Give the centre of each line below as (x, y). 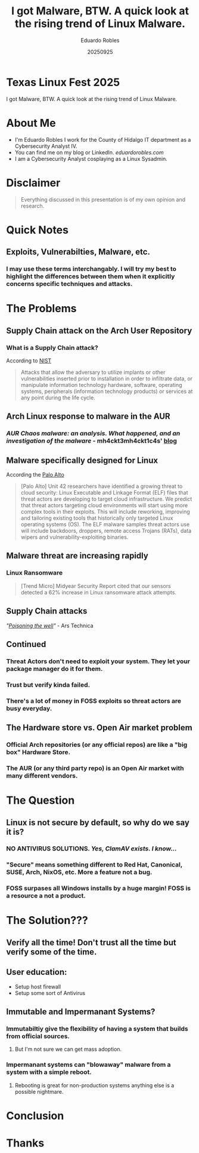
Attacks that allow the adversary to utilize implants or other (93, 372)
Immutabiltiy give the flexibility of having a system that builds (97, 1029)
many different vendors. (42, 776)
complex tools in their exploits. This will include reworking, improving (105, 512)
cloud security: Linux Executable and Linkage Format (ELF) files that (105, 493)
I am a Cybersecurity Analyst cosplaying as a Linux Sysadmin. (91, 158)
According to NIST (29, 361)
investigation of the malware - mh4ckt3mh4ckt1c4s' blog (92, 441)
